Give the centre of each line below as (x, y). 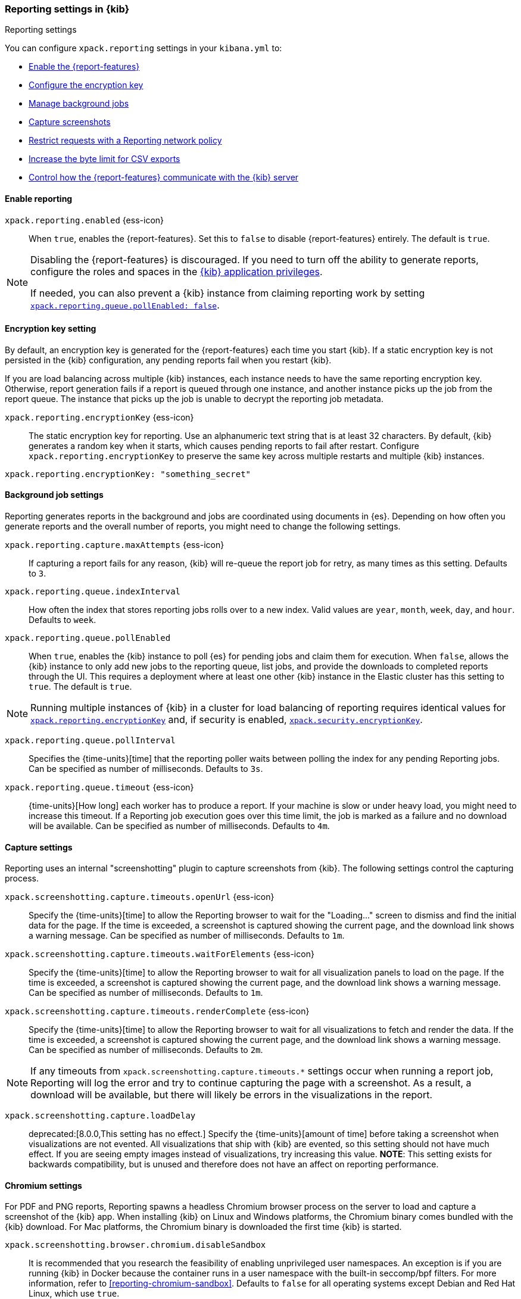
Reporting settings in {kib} (67, 9)
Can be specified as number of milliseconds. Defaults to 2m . (146, 1050)
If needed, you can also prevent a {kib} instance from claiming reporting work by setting (228, 293)
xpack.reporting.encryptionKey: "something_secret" (128, 474)
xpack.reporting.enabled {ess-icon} (85, 220)
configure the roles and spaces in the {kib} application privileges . (177, 271)
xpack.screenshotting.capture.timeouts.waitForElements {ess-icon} (160, 954)
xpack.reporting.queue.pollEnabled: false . (125, 305)
